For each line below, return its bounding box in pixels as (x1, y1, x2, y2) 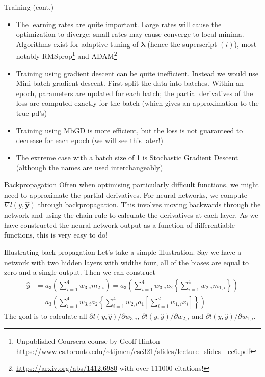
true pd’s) (16, 108, 47, 118)
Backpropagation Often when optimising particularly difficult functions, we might (4, 179, 259, 190)
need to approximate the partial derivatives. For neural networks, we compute (4, 189, 247, 200)
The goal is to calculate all (4, 310, 87, 321)
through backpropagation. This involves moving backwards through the (38, 199, 261, 210)
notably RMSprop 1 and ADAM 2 (16, 49, 117, 61)
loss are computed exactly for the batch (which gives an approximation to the (16, 98, 259, 108)
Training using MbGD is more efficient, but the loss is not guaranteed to (16, 125, 243, 135)
